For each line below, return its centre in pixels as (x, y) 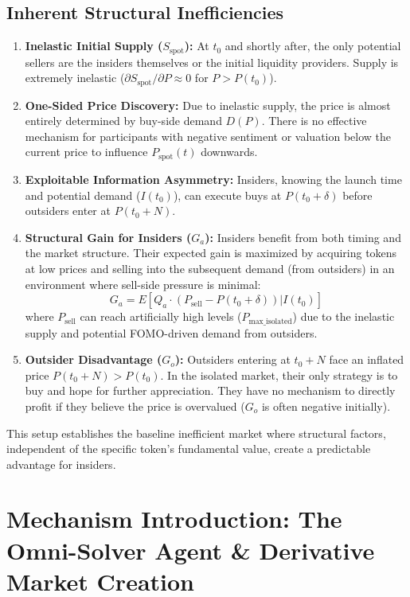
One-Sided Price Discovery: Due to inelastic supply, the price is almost (208, 105)
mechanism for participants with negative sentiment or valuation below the (208, 136)
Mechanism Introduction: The (174, 519)
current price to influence (86, 152)
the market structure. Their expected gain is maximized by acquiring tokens (211, 253)
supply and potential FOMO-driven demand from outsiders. (171, 332)
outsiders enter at (68, 211)
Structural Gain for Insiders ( (108, 237)
